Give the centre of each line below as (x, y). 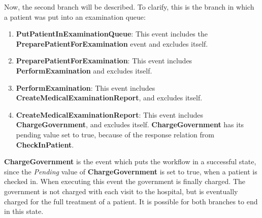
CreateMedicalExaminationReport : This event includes (110, 114)
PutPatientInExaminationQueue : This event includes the (112, 34)
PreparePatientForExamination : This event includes (104, 61)
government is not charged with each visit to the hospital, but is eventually (121, 191)
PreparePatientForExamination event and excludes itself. (112, 43)
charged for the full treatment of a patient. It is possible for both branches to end (131, 201)
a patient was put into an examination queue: (75, 16)
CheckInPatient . (45, 144)
